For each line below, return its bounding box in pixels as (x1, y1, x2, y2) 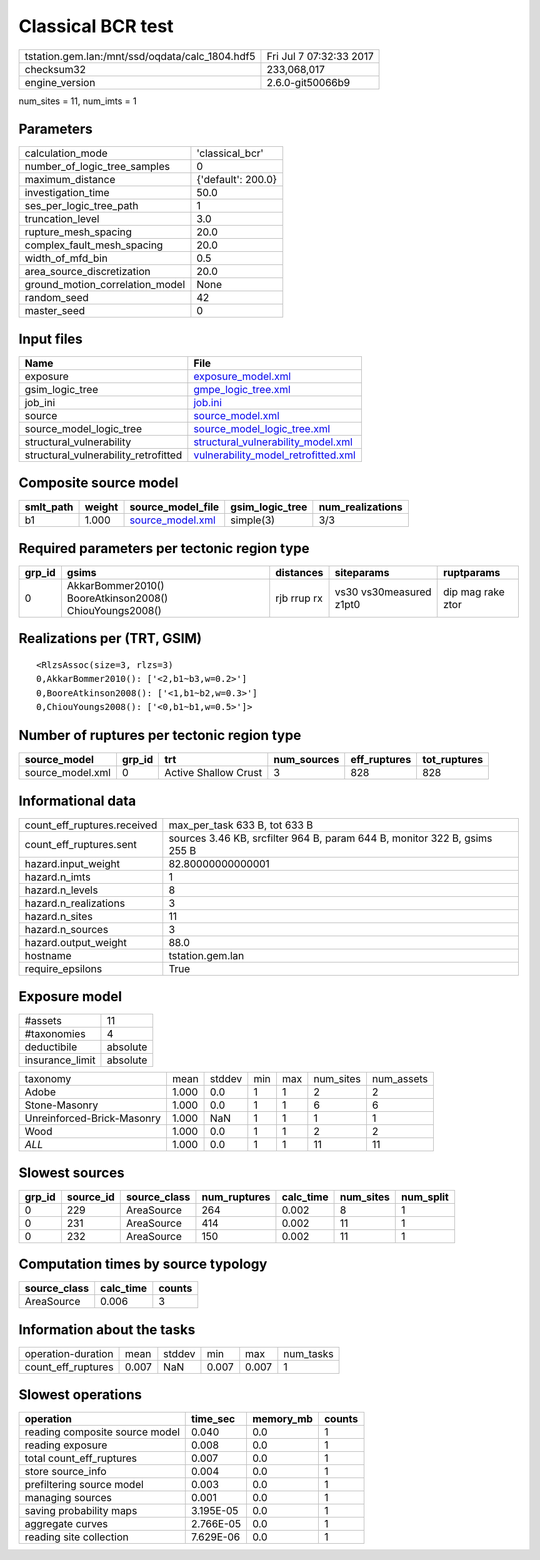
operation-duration (24, 1346, 114, 1360)
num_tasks (283, 1346, 334, 1360)
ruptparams (443, 566, 501, 579)
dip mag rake (443, 585, 505, 599)
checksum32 (24, 62, 87, 76)
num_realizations (318, 500, 403, 514)
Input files (18, 330, 84, 347)
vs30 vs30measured (334, 585, 432, 599)
